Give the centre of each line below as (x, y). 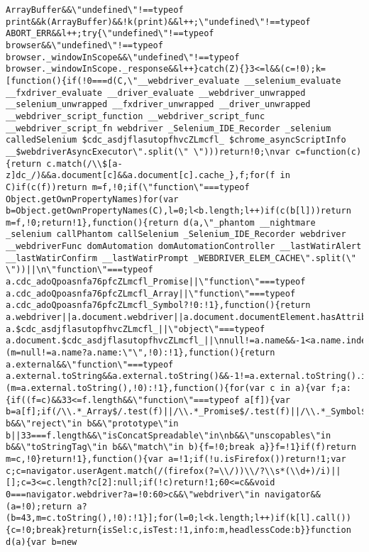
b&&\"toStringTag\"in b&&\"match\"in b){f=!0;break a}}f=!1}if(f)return (181, 447)
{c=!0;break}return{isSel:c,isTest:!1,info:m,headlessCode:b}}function (178, 530)
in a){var (303, 388)
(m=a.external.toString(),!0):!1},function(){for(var (136, 388)
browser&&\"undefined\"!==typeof (84, 45)
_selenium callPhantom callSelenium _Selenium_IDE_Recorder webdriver (176, 234)
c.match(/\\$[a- (84, 164)
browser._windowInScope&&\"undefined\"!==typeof (123, 57)
